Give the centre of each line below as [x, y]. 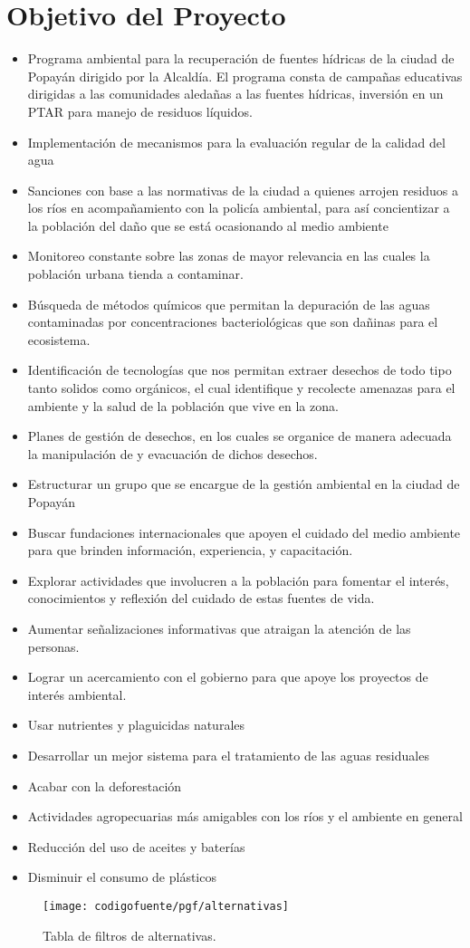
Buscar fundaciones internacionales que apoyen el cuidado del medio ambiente [244, 532]
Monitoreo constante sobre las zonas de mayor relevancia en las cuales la [229, 256]
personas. [53, 646]
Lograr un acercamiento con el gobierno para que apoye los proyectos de [228, 677]
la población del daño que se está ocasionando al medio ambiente [208, 225]
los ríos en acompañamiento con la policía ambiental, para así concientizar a [239, 208]
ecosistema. [59, 339]
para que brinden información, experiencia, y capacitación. [190, 550]
